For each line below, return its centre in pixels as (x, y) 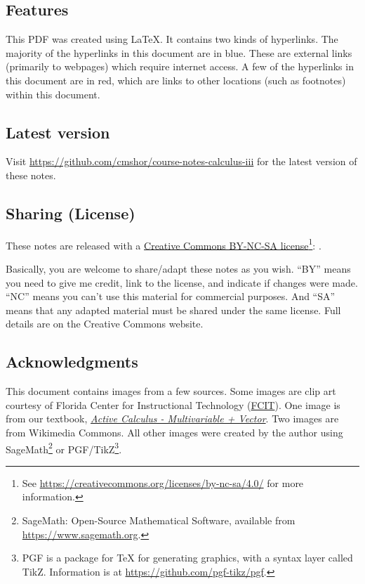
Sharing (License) (71, 213)
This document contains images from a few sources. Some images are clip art (171, 391)
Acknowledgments (72, 362)
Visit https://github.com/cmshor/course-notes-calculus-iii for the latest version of (181, 161)
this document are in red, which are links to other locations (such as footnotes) (176, 80)
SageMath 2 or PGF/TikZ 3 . (64, 448)
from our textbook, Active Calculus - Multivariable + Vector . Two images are (172, 418)
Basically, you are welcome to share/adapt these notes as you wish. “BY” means (178, 269)
